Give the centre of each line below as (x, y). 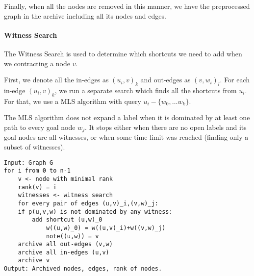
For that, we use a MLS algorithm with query (73, 101)
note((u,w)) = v (72, 236)
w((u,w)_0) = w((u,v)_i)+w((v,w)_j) (106, 228)
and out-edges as (165, 80)
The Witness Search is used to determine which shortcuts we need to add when (123, 53)
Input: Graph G (29, 163)
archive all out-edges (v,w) (65, 244)
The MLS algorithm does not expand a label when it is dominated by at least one (127, 117)
